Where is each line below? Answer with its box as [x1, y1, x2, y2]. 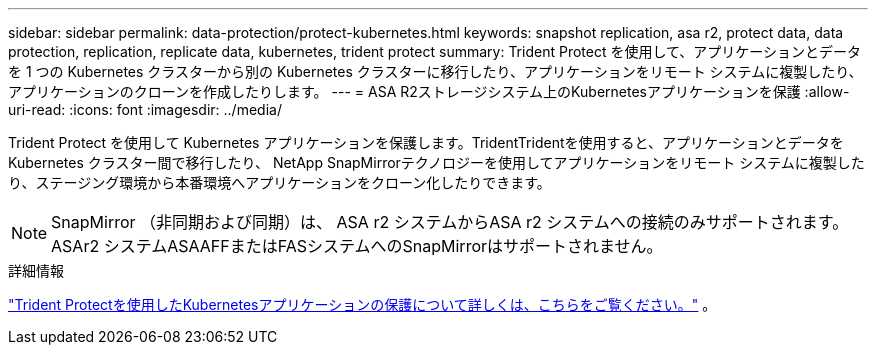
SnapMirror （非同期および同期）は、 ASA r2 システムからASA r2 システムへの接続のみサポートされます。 [51, 212, 849, 232]
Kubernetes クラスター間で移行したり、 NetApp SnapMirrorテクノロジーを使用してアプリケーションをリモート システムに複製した [8, 154, 865, 171]
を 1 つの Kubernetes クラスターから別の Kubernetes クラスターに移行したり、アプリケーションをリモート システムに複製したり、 [8, 63, 863, 80]
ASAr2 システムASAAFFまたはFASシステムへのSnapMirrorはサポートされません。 [51, 236, 663, 256]
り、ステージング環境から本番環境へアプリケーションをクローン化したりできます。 [8, 174, 551, 191]
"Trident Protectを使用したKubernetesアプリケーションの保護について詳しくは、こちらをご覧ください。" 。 [8, 296, 717, 313]
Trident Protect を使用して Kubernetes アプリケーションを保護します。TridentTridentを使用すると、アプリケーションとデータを [8, 134, 844, 151]
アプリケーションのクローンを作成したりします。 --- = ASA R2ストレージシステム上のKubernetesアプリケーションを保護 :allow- [8, 83, 850, 100]
